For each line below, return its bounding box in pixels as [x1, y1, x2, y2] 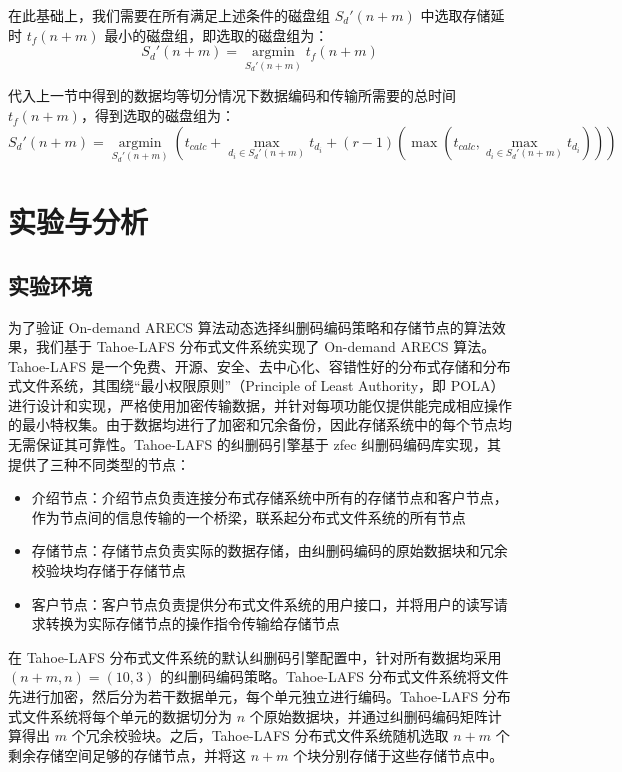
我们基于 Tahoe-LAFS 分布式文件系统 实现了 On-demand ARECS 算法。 [35, 336, 496, 357]
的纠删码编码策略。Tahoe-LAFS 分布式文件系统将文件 [159, 666, 509, 687]
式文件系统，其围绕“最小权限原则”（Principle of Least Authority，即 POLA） [8, 375, 505, 396]
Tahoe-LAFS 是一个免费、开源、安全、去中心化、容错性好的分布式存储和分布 [8, 355, 511, 376]
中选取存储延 [420, 5, 505, 25]
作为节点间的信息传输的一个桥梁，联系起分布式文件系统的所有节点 [31, 506, 466, 527]
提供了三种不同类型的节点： [8, 453, 190, 474]
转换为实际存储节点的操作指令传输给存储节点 [45, 613, 340, 634]
